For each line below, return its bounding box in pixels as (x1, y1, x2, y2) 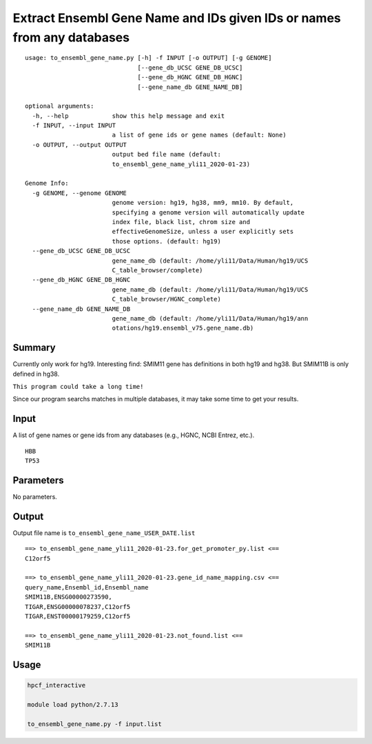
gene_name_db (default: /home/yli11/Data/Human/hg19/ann (112, 314, 309, 322)
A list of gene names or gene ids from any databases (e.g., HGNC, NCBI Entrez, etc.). (12, 431, 255, 439)
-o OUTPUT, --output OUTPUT (32, 141, 127, 148)
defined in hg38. (12, 370, 60, 378)
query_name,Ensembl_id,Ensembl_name (25, 583, 149, 591)
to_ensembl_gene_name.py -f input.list (27, 720, 162, 727)
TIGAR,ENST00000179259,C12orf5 (25, 612, 131, 620)
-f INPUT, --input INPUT (32, 121, 116, 130)
